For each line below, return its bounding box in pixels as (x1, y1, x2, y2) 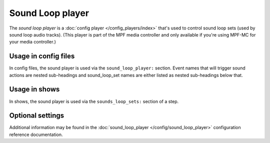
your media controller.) (9, 39, 56, 45)
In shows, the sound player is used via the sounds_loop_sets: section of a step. (9, 98, 179, 104)
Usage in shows (9, 85, 60, 93)
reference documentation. (9, 131, 63, 137)
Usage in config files (9, 52, 75, 60)
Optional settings (9, 111, 64, 120)
